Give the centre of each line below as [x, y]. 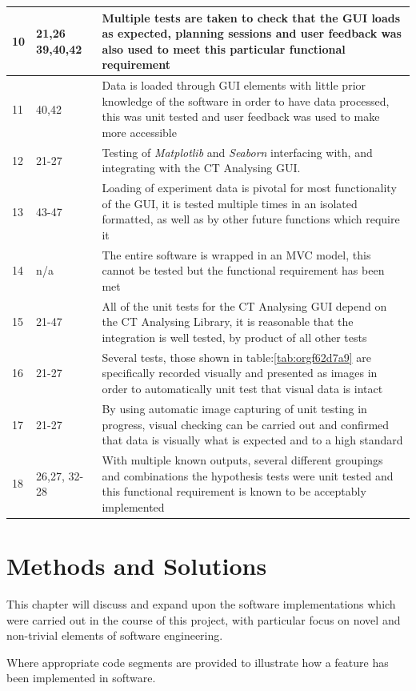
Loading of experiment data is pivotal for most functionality [249, 188]
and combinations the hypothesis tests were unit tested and [248, 475]
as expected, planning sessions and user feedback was [252, 33]
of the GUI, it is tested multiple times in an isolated [230, 203]
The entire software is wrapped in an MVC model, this [236, 254]
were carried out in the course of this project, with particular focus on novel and [204, 619]
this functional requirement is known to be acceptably [234, 491]
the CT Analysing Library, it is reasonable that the [228, 321]
